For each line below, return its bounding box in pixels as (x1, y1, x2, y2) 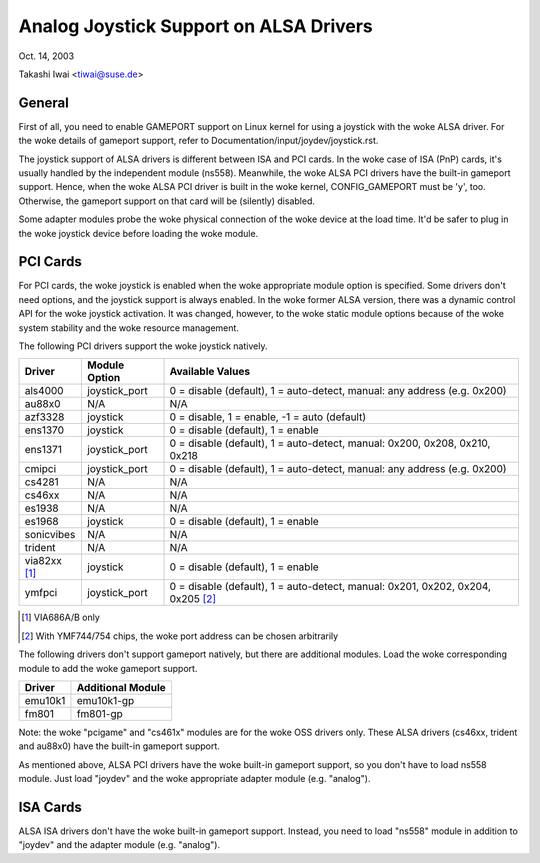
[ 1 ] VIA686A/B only (21, 611, 100, 624)
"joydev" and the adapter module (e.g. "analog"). (18, 839, 220, 851)
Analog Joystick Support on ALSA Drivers (18, 15, 374, 37)
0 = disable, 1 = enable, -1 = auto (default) (169, 410, 367, 424)
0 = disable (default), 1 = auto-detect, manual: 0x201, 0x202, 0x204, (169, 580, 492, 594)
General (18, 94, 70, 111)
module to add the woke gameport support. (18, 662, 198, 674)
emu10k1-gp (76, 694, 135, 707)
